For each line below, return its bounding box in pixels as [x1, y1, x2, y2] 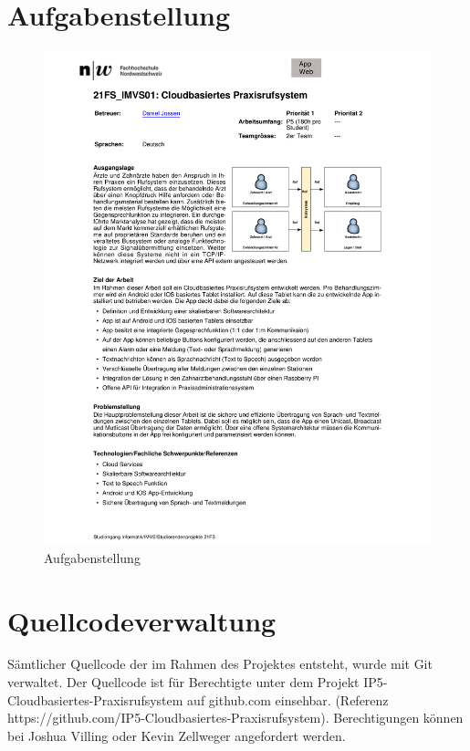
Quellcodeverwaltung [7, 601, 277, 639]
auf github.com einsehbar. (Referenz [187, 690, 389, 709]
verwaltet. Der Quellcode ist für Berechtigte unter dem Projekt [7, 673, 360, 692]
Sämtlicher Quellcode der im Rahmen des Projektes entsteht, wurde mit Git [7, 654, 433, 673]
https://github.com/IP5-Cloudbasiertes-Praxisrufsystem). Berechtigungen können [7, 708, 464, 727]
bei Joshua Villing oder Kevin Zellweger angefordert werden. [7, 725, 346, 745]
